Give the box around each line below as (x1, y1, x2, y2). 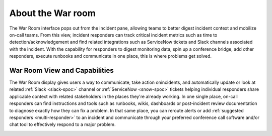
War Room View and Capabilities (9, 66, 114, 75)
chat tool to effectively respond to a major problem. (9, 121, 116, 127)
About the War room (9, 8, 96, 19)
